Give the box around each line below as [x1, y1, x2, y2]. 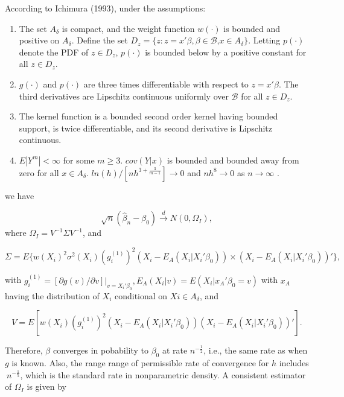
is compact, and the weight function [62, 22, 195, 34]
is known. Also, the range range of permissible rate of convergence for [11, 357, 269, 369]
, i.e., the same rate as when [203, 344, 308, 357]
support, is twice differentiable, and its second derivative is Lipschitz [19, 121, 272, 134]
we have [5, 189, 34, 202]
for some [63, 153, 95, 166]
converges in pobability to [53, 344, 148, 357]
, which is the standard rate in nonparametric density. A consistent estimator [20, 368, 306, 381]
